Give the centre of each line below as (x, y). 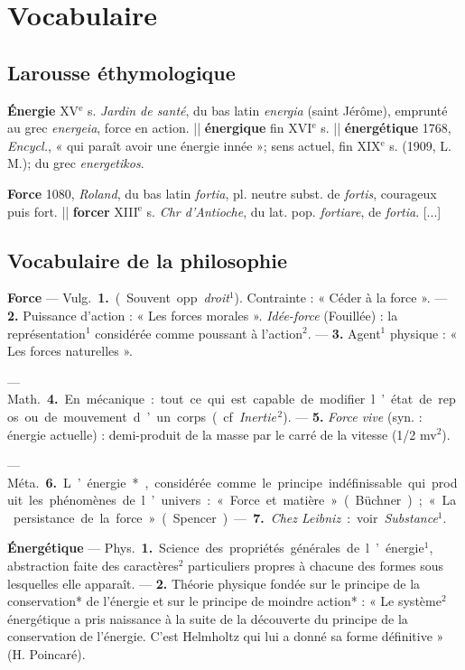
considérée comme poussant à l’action (199, 333)
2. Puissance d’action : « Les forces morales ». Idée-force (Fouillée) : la (203, 315)
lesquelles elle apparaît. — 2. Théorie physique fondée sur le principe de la (214, 583)
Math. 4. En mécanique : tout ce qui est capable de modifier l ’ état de (220, 399)
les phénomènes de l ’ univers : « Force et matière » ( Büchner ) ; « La (243, 500)
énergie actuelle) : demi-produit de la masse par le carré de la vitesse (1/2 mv (222, 434)
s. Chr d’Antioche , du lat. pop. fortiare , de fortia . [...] (294, 211)
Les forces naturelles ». (70, 351)
